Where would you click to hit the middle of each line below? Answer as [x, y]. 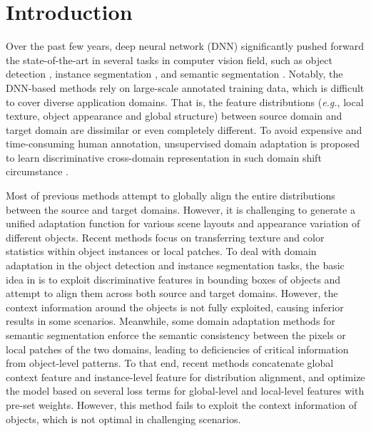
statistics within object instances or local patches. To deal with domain [161, 251]
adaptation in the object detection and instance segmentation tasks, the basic [175, 265]
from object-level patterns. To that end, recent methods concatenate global [170, 363]
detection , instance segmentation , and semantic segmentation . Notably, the [174, 74]
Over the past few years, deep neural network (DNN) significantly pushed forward [185, 46]
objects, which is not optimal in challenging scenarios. [123, 419]
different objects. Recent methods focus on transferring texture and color [165, 237]
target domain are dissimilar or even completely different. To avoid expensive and [184, 129]
